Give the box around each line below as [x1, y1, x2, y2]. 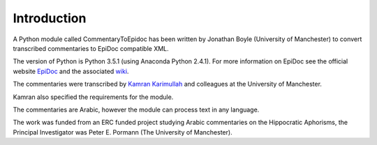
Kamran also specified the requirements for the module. [13, 93, 174, 101]
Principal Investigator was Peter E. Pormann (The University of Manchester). [13, 128, 233, 136]
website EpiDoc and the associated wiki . [13, 67, 129, 75]
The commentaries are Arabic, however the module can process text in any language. [13, 105, 260, 114]
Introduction [13, 10, 87, 26]
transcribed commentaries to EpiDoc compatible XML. [13, 44, 169, 52]
